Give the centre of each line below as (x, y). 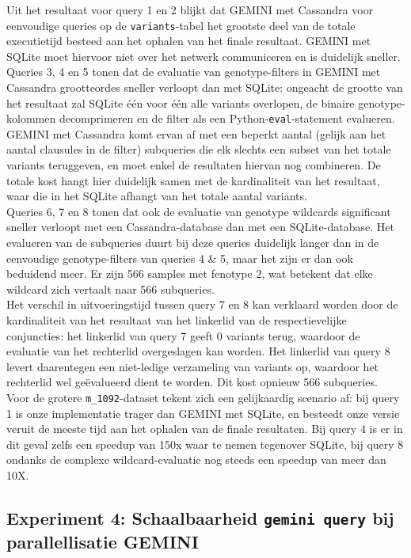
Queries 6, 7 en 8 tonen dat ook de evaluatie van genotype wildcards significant (199, 211)
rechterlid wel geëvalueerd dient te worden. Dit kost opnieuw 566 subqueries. (192, 382)
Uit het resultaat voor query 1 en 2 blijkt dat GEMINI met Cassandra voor (190, 9)
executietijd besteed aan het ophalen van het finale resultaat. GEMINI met (189, 41)
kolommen (31, 118)
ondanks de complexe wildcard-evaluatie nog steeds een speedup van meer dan (196, 459)
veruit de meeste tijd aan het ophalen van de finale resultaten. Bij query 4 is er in (205, 429)
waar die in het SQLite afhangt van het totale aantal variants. (157, 196)
